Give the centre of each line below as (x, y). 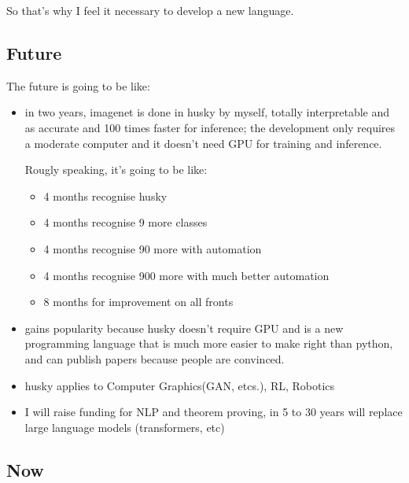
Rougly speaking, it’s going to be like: (116, 170)
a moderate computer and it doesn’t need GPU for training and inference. (203, 143)
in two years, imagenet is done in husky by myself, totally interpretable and (207, 112)
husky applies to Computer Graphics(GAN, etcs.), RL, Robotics (180, 385)
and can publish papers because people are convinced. (155, 358)
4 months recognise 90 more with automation (153, 248)
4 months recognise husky (105, 195)
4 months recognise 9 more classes (125, 222)
